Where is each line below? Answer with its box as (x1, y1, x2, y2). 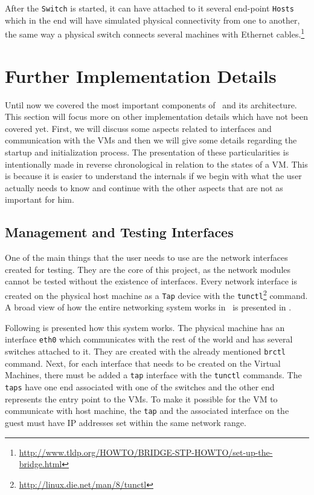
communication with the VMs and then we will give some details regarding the (5, 134, 297, 146)
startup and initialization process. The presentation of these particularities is (5, 146, 289, 158)
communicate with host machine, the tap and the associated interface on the (5, 404, 289, 417)
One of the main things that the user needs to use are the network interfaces (5, 251, 288, 264)
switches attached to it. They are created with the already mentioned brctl (5, 345, 286, 358)
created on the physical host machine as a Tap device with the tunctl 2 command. (5, 287, 308, 301)
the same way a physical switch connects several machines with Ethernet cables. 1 (5, 26, 305, 40)
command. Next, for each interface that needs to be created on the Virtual (5, 356, 281, 369)
